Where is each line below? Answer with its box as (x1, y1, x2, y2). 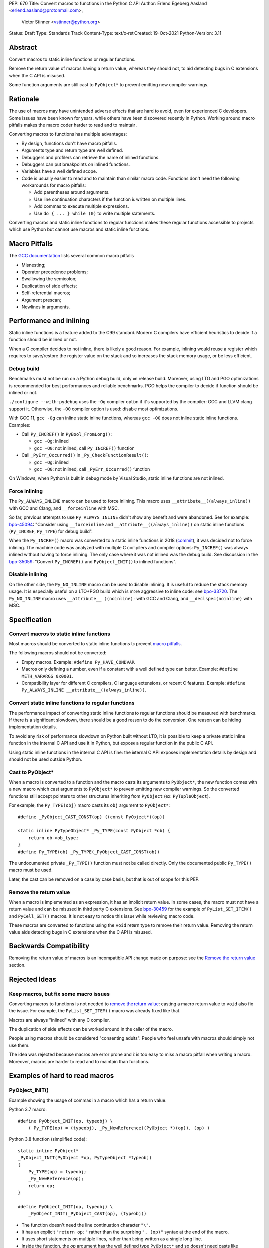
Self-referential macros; (21, 290, 71, 296)
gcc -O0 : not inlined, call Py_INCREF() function (34, 445, 134, 451)
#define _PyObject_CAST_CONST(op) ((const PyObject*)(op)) (18, 814, 165, 820)
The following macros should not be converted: (9, 650, 107, 656)
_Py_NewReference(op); (28, 1176, 84, 1182)
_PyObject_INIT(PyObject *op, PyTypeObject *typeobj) (18, 1155, 152, 1161)
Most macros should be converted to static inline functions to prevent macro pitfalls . (9, 641, 182, 647)
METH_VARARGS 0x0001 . (21, 673, 73, 679)
